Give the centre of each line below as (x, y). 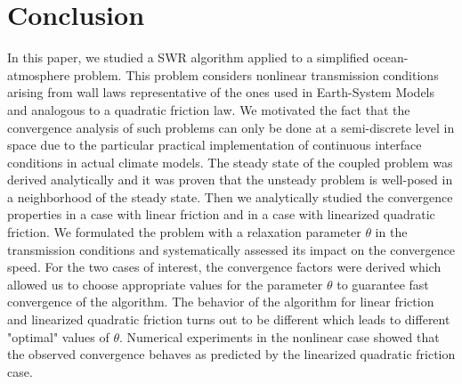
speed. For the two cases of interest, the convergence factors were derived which (224, 267)
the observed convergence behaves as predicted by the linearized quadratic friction (231, 354)
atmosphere (39, 74)
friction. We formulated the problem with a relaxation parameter (184, 232)
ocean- (391, 57)
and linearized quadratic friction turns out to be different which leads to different (229, 319)
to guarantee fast (383, 284)
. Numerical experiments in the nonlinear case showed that (280, 336)
